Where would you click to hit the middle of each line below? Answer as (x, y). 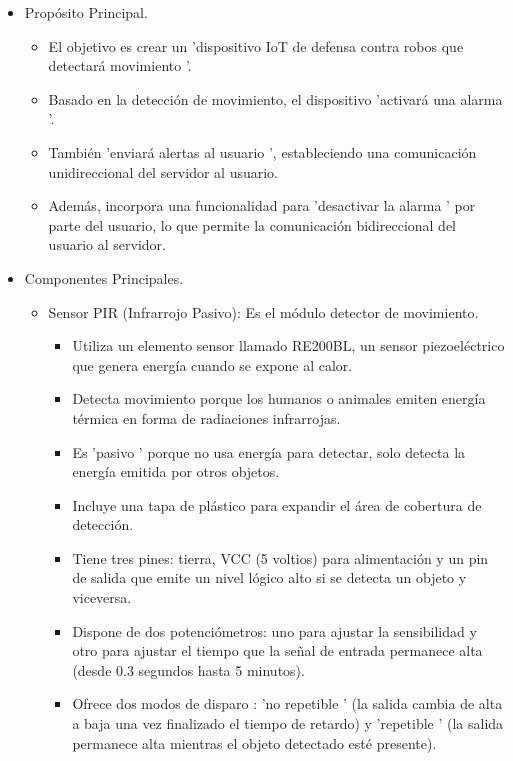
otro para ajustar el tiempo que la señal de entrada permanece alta (277, 650)
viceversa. (102, 597)
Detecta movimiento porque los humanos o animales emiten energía (279, 398)
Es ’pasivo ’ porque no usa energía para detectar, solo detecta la (269, 451)
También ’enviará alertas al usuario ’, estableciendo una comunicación (262, 151)
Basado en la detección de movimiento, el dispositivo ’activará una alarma (275, 98)
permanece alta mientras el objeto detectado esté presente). (254, 742)
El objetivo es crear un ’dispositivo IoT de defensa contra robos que (256, 45)
